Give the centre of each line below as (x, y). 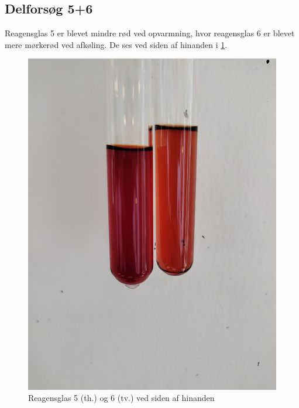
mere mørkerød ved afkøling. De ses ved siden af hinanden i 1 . (116, 44)
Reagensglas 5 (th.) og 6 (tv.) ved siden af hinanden (121, 398)
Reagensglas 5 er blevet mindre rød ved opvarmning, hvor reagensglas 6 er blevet (150, 33)
